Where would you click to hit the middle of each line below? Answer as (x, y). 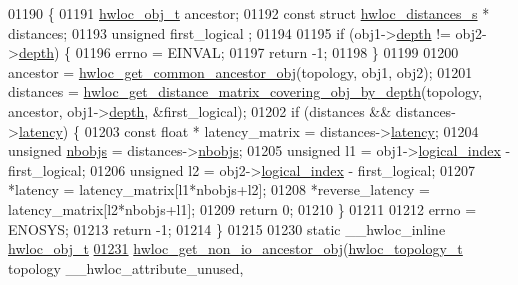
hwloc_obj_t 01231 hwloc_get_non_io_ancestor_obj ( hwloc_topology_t (235, 248)
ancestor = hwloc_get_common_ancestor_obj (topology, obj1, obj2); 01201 (240, 71)
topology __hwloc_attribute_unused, (126, 267)
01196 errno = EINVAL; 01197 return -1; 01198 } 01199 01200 (267, 52)
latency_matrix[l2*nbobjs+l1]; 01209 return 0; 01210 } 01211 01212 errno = (242, 208)
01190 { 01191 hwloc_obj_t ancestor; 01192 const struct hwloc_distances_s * (249, 13)
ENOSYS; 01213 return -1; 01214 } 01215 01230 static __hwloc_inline (227, 228)
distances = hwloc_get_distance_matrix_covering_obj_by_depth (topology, (245, 91)
